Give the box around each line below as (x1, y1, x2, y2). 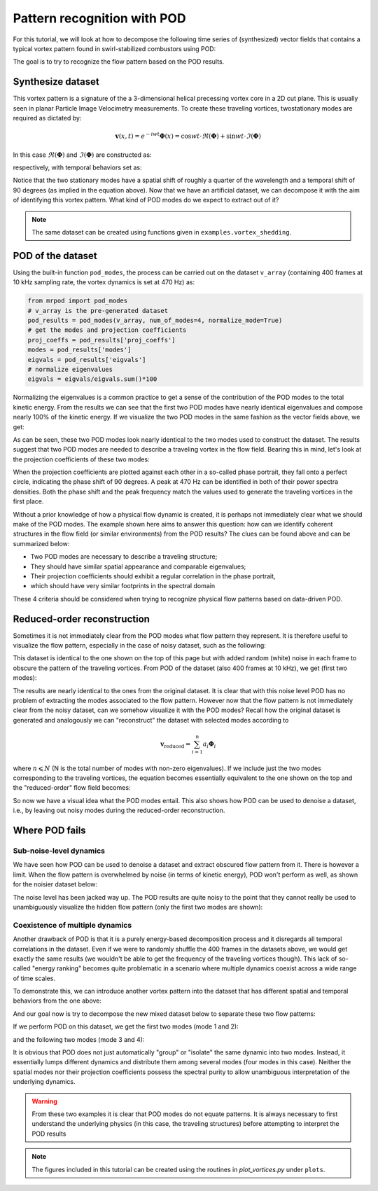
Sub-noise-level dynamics (13, 846, 105, 856)
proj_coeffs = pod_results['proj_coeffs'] (27, 336, 176, 344)
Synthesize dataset (13, 76, 99, 88)
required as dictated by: (13, 114, 82, 123)
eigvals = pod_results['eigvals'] (27, 356, 146, 363)
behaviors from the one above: (13, 996, 101, 1005)
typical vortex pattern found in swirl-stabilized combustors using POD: (13, 44, 216, 53)
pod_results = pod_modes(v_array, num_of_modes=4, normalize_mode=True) (27, 316, 283, 324)
